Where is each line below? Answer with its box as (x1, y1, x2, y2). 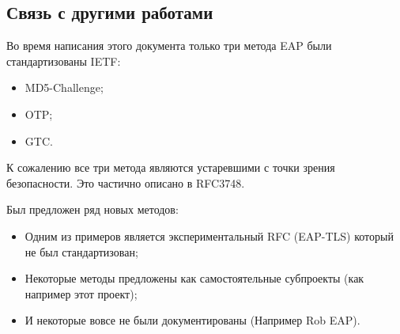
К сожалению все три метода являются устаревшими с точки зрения (6, 159, 335, 176)
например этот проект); (25, 285, 138, 302)
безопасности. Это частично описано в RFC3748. (6, 174, 245, 191)
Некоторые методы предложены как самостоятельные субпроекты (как (25, 270, 364, 287)
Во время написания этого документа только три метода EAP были (6, 37, 332, 54)
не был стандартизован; (25, 243, 138, 260)
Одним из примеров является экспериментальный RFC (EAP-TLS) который (25, 227, 394, 244)
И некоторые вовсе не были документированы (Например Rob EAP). (25, 312, 360, 328)
